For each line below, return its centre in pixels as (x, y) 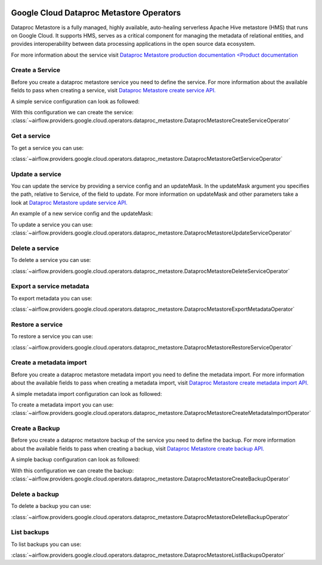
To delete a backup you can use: (51, 506)
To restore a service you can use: (52, 336)
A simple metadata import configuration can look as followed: (86, 394)
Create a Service (36, 70)
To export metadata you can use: (52, 298)
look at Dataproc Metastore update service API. (69, 202)
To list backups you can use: (46, 544)
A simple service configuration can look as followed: (75, 101)
